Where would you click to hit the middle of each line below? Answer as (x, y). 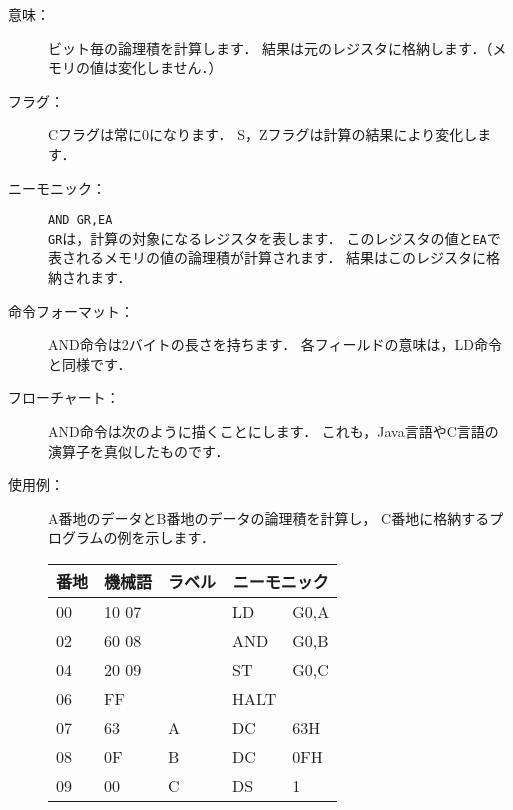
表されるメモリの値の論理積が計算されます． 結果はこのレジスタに (267, 257)
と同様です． (90, 363)
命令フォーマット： (71, 310)
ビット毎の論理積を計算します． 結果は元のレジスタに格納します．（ (270, 47)
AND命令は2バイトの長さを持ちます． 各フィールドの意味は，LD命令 (275, 344)
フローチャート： (64, 397)
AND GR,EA (80, 220)
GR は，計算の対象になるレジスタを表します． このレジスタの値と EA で (274, 237)
